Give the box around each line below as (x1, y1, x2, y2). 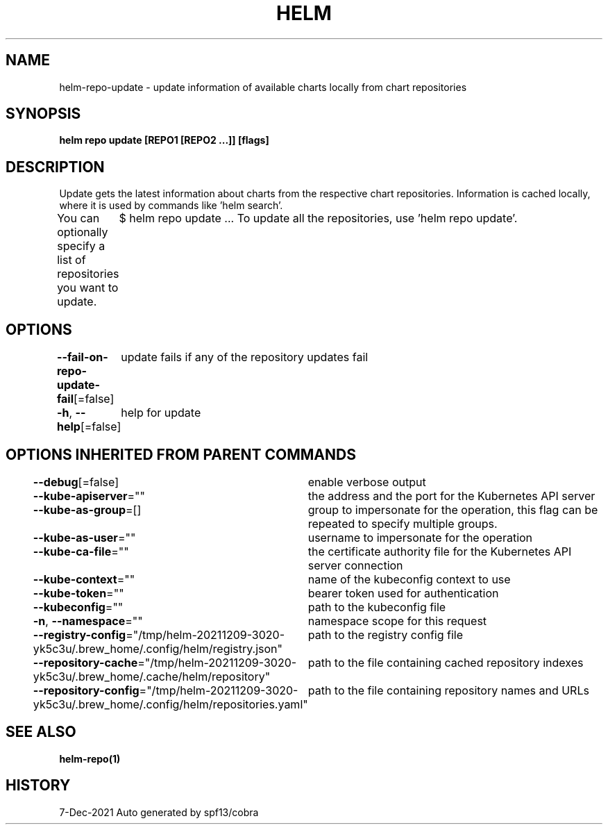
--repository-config (33, 683, 140, 697)
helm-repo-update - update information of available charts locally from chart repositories (59, 81, 467, 93)
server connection (307, 558, 403, 572)
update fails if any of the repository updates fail (121, 350, 369, 365)
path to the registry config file (307, 627, 464, 642)
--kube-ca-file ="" (33, 544, 129, 558)
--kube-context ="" (33, 572, 135, 586)
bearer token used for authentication (307, 586, 499, 600)
